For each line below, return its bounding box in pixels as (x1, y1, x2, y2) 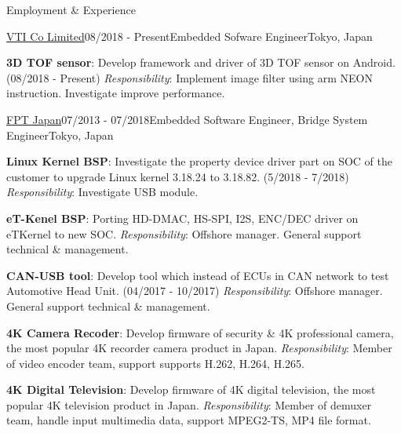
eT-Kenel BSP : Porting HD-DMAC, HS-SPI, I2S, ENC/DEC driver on (6, 209, 359, 226)
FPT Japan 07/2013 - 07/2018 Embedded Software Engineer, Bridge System (6, 111, 368, 127)
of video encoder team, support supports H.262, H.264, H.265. (6, 355, 304, 371)
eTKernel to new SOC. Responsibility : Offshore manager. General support (6, 225, 362, 242)
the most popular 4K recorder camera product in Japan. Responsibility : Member (6, 340, 392, 356)
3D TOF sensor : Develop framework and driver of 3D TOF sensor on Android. (6, 54, 396, 71)
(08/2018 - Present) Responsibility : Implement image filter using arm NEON (6, 69, 373, 86)
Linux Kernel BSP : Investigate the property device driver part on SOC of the (6, 153, 392, 169)
